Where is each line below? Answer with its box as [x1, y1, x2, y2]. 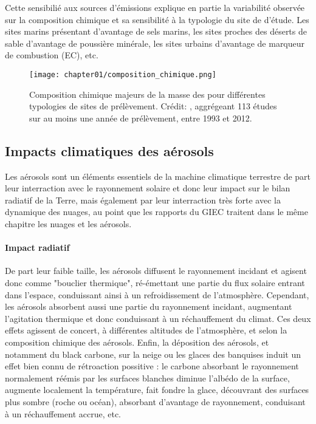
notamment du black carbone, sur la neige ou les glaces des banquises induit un [5, 347, 301, 360]
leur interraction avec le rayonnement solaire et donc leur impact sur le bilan [5, 182, 290, 194]
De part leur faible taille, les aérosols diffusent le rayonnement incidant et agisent [5, 264, 307, 277]
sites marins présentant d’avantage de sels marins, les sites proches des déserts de [5, 25, 307, 38]
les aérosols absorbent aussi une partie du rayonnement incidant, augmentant [5, 300, 292, 313]
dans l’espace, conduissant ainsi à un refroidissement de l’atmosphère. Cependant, [5, 288, 309, 301]
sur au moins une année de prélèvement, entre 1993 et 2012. [29, 111, 252, 124]
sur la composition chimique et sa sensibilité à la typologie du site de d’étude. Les [5, 13, 309, 26]
